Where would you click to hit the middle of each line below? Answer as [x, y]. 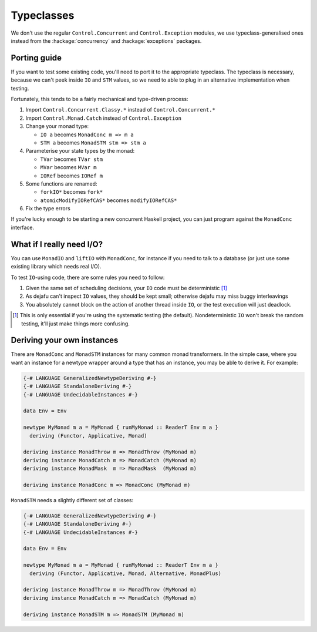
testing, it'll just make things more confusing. [76, 324]
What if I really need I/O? [57, 244]
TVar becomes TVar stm [71, 159]
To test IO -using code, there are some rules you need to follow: [88, 277]
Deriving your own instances [65, 340]
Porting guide [36, 58]
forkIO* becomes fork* [71, 192]
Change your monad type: [57, 126]
